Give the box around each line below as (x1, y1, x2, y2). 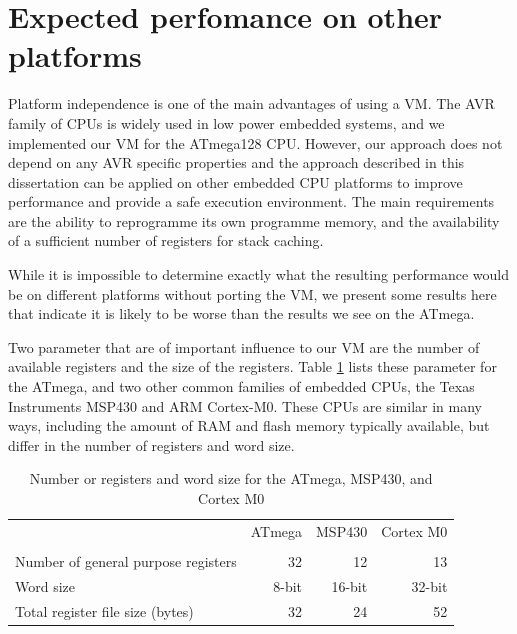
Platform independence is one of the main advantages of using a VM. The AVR (8, 93, 495, 114)
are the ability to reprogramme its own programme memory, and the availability (8, 210, 500, 231)
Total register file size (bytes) (15, 600, 194, 621)
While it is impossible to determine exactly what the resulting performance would (8, 264, 509, 285)
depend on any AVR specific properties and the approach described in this (8, 152, 465, 173)
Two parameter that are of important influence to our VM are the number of (8, 336, 480, 357)
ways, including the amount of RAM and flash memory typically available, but (8, 415, 490, 436)
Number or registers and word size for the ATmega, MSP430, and (29, 468, 433, 489)
